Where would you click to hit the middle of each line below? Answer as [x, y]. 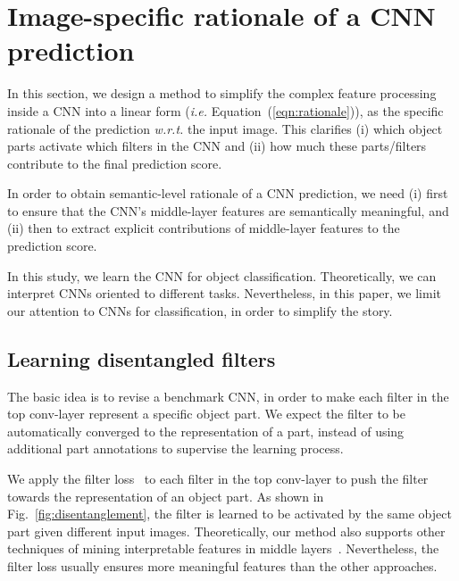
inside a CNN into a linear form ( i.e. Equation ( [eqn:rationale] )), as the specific [225, 110]
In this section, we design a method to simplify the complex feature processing [222, 93]
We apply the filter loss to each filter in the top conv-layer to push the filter [218, 479]
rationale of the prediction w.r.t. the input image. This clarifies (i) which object [225, 128]
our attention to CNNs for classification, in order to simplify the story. [200, 310]
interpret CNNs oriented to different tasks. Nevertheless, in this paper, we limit [224, 293]
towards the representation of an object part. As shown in [166, 496]
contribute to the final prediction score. [115, 163]
